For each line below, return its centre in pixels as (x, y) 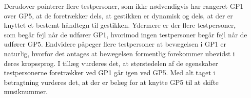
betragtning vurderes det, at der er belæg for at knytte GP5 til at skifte (111, 82)
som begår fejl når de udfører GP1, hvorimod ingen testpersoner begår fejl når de (125, 34)
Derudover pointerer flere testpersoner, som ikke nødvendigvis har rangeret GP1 (124, 6)
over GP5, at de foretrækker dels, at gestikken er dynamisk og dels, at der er (118, 15)
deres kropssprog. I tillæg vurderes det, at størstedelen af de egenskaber (111, 63)
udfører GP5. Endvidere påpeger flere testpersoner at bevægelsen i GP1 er (115, 44)
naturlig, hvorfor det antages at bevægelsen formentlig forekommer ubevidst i (119, 53)
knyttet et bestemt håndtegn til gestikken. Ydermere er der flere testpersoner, (120, 25)
